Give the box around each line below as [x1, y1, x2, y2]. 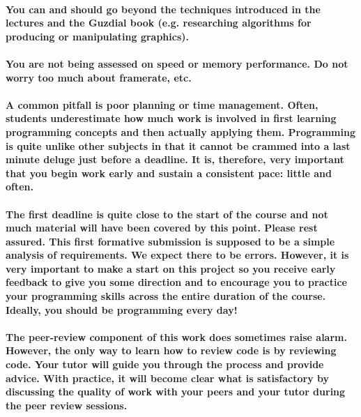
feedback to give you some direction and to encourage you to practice [6, 275, 347, 289]
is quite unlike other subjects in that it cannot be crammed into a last [6, 138, 351, 153]
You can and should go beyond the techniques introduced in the [6, 1, 321, 16]
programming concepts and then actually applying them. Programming [6, 124, 355, 139]
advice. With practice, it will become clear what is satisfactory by [6, 370, 330, 385]
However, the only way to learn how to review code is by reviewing [6, 343, 337, 358]
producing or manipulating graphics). [6, 29, 190, 43]
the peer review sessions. [6, 397, 128, 412]
